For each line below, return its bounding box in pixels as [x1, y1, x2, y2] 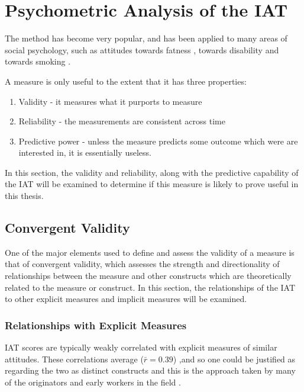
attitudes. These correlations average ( [5, 352, 144, 365]
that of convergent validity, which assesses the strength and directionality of [5, 258, 280, 270]
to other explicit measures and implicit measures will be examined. [5, 293, 247, 305]
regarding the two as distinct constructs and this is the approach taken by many [5, 364, 296, 377]
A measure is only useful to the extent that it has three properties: [5, 75, 247, 87]
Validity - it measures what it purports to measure [18, 95, 202, 107]
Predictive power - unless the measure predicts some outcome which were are [18, 134, 298, 147]
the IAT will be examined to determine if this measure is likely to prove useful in [5, 178, 299, 190]
